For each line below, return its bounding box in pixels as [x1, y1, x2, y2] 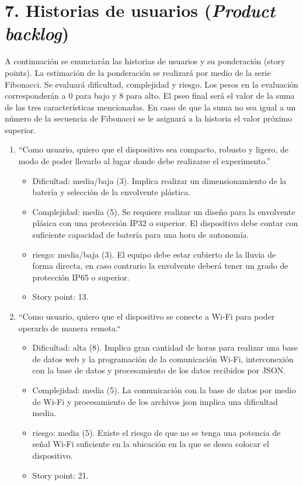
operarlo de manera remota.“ [18, 321, 121, 334]
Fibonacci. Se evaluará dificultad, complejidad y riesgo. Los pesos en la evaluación [5, 78, 298, 90]
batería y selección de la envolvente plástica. [32, 186, 191, 198]
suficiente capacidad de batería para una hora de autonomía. [32, 228, 249, 241]
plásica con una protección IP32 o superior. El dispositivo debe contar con [32, 217, 298, 229]
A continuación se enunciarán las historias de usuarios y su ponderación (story [5, 55, 285, 67]
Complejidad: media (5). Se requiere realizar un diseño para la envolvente [32, 205, 295, 217]
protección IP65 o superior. [32, 271, 130, 283]
